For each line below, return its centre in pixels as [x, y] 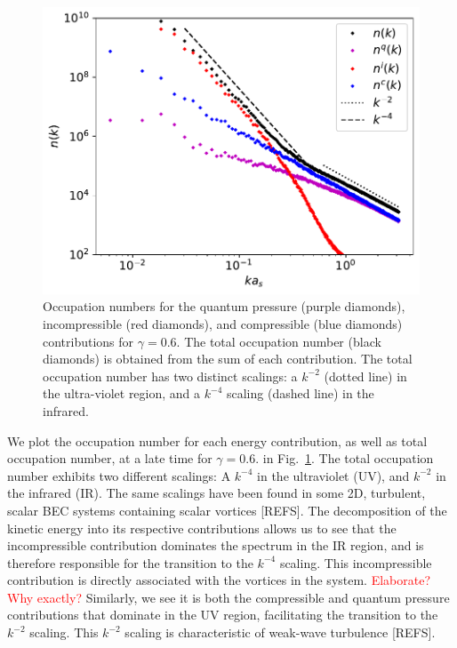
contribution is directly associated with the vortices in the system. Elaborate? [219, 580]
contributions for [88, 341]
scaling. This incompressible [356, 562]
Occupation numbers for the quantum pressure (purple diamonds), [224, 306]
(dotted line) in [365, 376]
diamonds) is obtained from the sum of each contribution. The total [228, 359]
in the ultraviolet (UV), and [333, 475]
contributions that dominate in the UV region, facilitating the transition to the [223, 615]
